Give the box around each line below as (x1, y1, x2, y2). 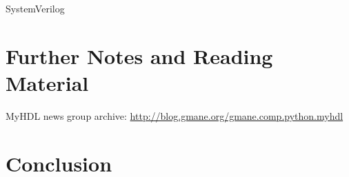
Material (6, 68, 89, 96)
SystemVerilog (6, 1, 65, 15)
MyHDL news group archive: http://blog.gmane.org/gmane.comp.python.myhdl (6, 108, 343, 123)
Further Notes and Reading (6, 41, 273, 70)
